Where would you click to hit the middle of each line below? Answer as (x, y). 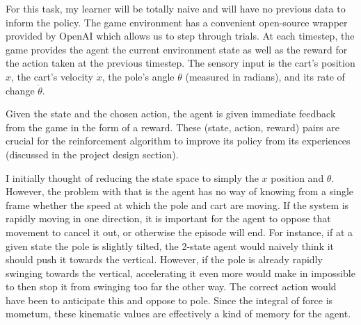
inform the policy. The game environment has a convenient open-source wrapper (177, 22)
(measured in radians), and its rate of (265, 76)
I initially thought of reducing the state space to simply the (132, 177)
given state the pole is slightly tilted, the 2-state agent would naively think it (170, 245)
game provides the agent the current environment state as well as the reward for (177, 49)
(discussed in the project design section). (92, 154)
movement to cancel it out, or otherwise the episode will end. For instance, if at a (179, 232)
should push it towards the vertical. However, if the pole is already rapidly (164, 259)
